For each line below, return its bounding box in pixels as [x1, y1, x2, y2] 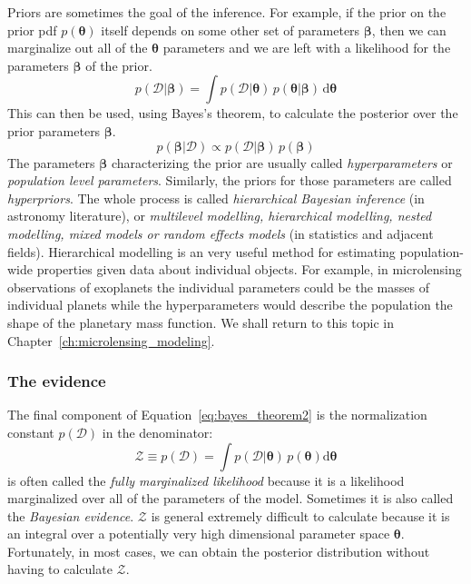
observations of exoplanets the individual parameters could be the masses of [7, 277, 429, 296]
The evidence [7, 370, 106, 392]
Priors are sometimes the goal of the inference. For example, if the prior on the [7, 3, 446, 21]
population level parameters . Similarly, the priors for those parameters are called [7, 171, 452, 190]
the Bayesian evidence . [7, 506, 134, 525]
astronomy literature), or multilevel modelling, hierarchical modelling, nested [7, 206, 432, 225]
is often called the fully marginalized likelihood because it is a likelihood [7, 470, 405, 490]
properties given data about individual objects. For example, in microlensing [36, 260, 462, 279]
